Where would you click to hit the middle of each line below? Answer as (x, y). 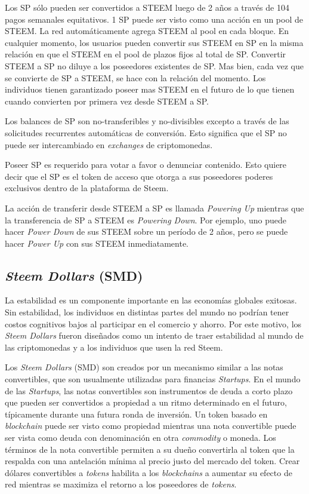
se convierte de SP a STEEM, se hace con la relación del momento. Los (135, 77)
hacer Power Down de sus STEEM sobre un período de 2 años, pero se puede (146, 231)
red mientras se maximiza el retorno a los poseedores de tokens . (121, 484)
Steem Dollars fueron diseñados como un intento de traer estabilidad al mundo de (154, 335)
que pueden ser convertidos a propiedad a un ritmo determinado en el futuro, (146, 402)
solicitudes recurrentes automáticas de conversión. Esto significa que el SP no (146, 132)
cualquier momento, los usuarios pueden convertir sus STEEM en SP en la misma (154, 42)
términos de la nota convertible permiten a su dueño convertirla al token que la (150, 449)
